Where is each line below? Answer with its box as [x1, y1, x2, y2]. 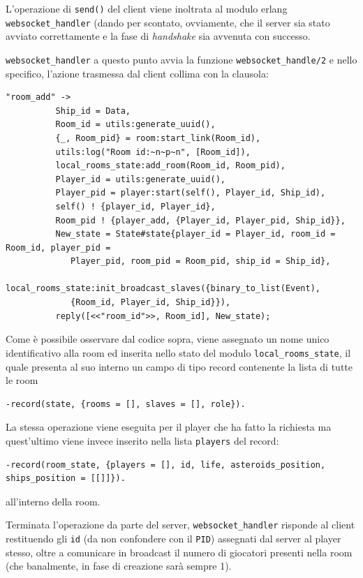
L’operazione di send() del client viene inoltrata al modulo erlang [6, 1, 288, 15]
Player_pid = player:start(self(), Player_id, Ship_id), [55, 188, 326, 198]
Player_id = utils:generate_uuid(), [55, 174, 225, 184]
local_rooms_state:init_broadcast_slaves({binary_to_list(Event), [6, 283, 321, 294]
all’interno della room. [6, 494, 101, 508]
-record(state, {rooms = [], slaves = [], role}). [6, 399, 246, 409]
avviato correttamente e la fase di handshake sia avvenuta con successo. [6, 29, 311, 43]
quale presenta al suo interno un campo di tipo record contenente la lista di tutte [6, 359, 353, 373]
